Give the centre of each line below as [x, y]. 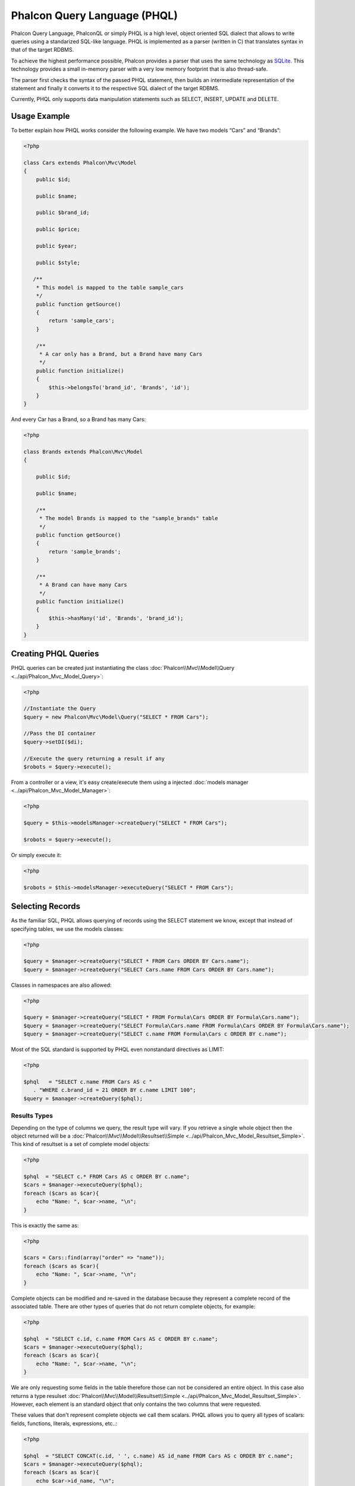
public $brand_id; [63, 213]
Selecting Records [45, 906]
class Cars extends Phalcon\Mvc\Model [80, 163]
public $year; [56, 246]
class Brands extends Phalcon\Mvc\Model [83, 452]
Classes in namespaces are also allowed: [62, 985]
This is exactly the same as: [45, 1225]
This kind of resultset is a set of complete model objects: [80, 1144]
